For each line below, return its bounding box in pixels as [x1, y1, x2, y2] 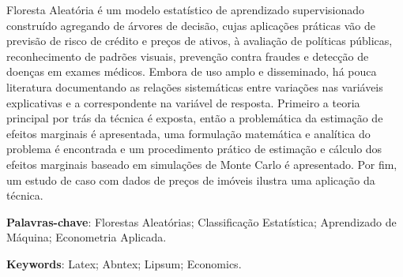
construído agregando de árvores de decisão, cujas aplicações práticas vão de [6, 17, 375, 33]
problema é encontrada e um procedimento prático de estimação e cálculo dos [6, 140, 382, 157]
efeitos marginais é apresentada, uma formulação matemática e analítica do [6, 125, 371, 141]
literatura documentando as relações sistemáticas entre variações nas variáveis [6, 78, 383, 95]
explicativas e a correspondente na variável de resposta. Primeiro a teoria [6, 94, 360, 110]
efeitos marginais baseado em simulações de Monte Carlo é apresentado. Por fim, [6, 155, 397, 172]
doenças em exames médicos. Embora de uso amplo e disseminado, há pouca [6, 63, 377, 80]
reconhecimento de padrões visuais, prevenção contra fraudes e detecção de [6, 47, 369, 64]
